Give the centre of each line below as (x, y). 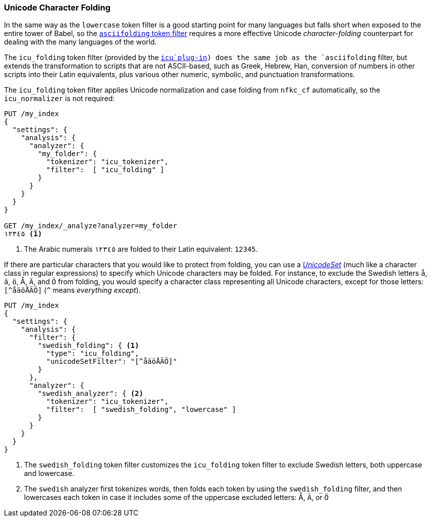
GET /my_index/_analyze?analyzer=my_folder (91, 226)
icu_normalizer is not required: (60, 99)
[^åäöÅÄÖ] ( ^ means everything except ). (72, 290)
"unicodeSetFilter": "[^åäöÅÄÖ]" (112, 362)
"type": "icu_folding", (93, 354)
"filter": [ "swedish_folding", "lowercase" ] (141, 410)
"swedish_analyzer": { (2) (91, 394)
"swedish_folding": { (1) (88, 346)
